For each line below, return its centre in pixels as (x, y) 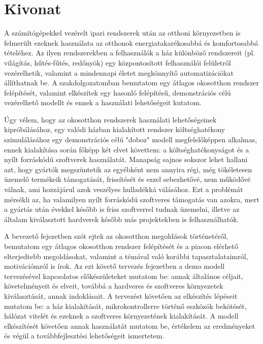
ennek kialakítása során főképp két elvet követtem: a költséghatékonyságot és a (127, 149)
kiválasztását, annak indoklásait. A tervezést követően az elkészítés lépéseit (121, 295)
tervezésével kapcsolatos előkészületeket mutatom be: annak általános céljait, (124, 276)
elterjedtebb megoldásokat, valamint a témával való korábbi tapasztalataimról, (126, 256)
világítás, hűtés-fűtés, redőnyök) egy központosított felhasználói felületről (118, 62)
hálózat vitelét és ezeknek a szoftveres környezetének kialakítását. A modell (121, 316)
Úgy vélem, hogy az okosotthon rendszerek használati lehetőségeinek (110, 119)
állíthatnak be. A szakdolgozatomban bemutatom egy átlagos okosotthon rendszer (132, 83)
